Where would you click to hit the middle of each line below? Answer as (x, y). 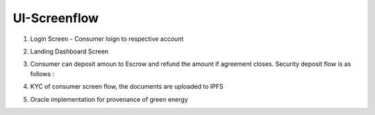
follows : (42, 73)
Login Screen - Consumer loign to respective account (107, 39)
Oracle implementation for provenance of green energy (109, 99)
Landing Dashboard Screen (69, 51)
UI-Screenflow (56, 18)
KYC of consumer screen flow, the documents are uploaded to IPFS (127, 87)
